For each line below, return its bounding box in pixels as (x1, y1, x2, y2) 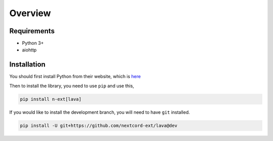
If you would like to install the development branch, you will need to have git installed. (9, 109, 190, 115)
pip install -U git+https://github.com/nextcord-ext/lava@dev (20, 122, 177, 128)
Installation (9, 60, 45, 69)
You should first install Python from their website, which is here (9, 74, 141, 80)
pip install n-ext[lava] (20, 96, 82, 102)
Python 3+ (22, 40, 44, 46)
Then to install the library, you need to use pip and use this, (9, 83, 134, 89)
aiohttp (22, 47, 37, 53)
